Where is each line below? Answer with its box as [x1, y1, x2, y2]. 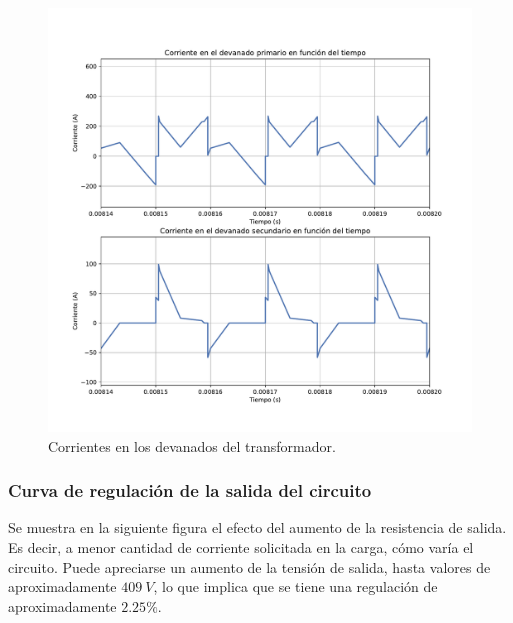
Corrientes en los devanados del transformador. [48, 435, 336, 456]
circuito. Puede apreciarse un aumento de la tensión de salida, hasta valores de [8, 556, 491, 577]
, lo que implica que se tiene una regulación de [153, 576, 438, 597]
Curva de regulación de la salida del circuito [8, 478, 372, 503]
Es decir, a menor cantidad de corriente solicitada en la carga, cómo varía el [8, 537, 474, 557]
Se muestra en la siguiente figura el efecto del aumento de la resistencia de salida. [8, 517, 507, 538]
